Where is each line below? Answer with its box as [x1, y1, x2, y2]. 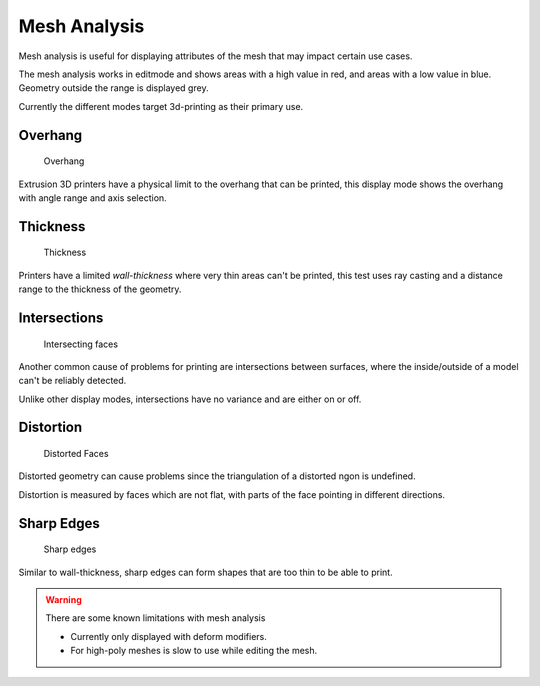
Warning [45, 594, 82, 606]
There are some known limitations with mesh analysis [45, 612, 266, 624]
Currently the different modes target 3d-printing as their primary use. [18, 100, 304, 112]
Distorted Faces [43, 448, 109, 460]
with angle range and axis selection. [18, 191, 167, 204]
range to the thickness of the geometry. [18, 283, 182, 295]
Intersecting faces [43, 338, 119, 350]
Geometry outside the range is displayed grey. [18, 82, 209, 94]
